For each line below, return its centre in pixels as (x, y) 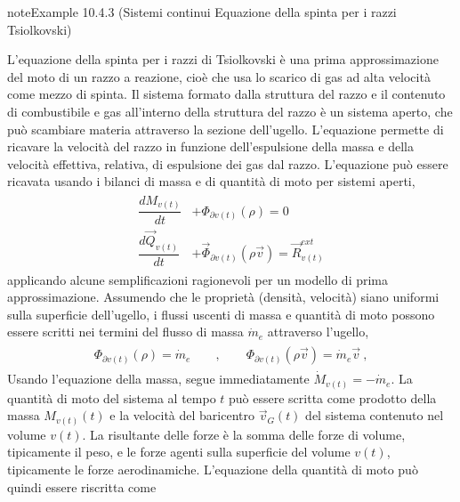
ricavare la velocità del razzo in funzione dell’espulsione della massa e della (210, 146)
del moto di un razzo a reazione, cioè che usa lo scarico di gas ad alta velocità (219, 76)
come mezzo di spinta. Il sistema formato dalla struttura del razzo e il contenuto (226, 94)
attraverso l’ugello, (318, 332)
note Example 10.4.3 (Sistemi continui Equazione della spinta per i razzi (202, 12)
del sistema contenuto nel (375, 415)
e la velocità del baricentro (182, 415)
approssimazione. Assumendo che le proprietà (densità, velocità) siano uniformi (223, 297)
